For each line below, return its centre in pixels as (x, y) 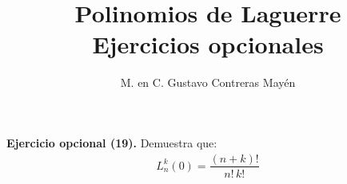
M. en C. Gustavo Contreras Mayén (208, 82)
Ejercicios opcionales (208, 44)
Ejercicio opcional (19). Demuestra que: (112, 142)
